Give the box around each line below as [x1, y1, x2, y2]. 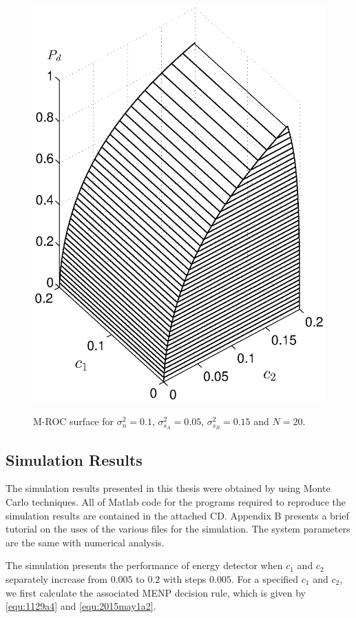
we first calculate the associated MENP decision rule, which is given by [6, 585, 306, 599]
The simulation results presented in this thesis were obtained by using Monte [6, 481, 331, 495]
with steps [163, 571, 207, 586]
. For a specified [231, 571, 299, 586]
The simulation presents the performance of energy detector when [6, 558, 283, 573]
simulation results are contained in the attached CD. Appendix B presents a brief [6, 508, 349, 522]
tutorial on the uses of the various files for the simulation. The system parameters [6, 522, 350, 536]
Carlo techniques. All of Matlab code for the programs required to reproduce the [6, 494, 346, 508]
